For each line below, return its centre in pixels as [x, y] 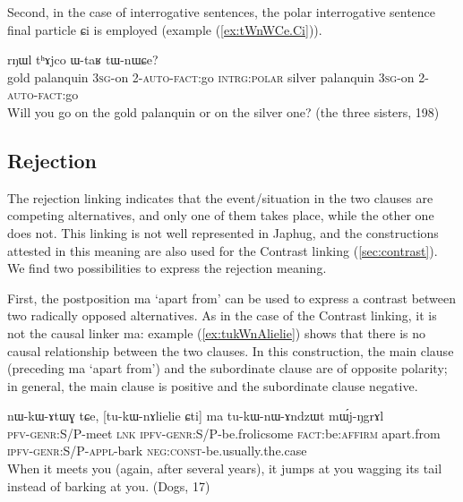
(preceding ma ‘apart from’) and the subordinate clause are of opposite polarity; [227, 368]
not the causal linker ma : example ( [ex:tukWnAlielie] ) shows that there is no [217, 332]
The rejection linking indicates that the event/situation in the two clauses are [220, 197]
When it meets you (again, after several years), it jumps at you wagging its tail [225, 468]
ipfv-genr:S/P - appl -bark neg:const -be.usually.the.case [157, 451]
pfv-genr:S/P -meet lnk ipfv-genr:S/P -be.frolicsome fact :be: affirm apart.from [224, 433]
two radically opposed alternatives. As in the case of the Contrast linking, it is [222, 315]
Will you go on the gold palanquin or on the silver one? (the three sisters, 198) [223, 111]
